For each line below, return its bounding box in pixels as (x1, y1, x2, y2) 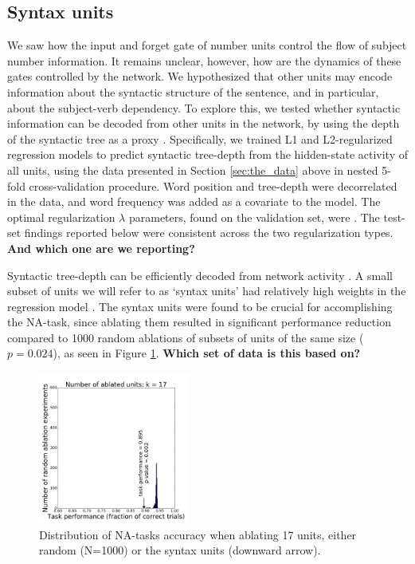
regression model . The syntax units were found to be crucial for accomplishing (7, 298, 393, 314)
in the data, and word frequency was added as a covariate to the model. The (7, 193, 381, 210)
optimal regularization (7, 208, 115, 225)
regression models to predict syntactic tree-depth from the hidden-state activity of (7, 146, 409, 163)
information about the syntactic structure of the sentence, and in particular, (7, 83, 379, 100)
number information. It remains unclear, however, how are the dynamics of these (7, 52, 401, 69)
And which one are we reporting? (7, 239, 195, 256)
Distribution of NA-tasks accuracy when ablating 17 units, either (39, 526, 357, 542)
